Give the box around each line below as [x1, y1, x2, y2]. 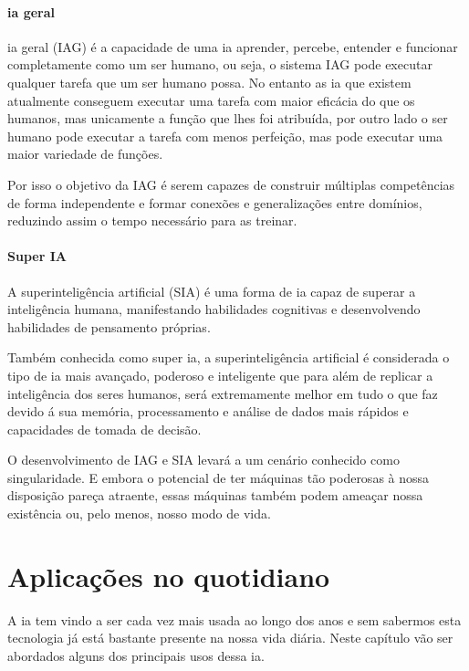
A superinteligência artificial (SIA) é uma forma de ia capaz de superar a [7, 281, 416, 300]
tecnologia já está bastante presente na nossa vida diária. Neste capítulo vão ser [7, 628, 453, 647]
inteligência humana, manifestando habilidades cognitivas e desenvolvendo [7, 299, 421, 319]
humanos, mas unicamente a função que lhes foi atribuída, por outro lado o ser [7, 109, 448, 128]
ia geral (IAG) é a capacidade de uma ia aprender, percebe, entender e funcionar [7, 37, 458, 56]
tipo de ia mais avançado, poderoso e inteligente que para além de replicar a [7, 365, 433, 384]
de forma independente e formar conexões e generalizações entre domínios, [7, 193, 422, 212]
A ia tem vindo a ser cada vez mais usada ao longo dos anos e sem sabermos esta [7, 610, 462, 629]
